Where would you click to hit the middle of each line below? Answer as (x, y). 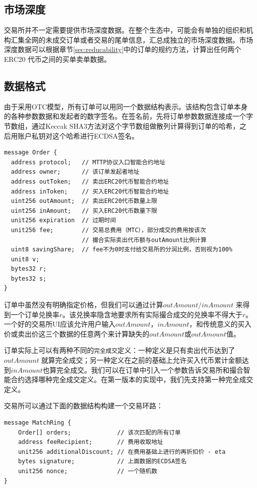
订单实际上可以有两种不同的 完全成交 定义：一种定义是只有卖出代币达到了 (120, 350)
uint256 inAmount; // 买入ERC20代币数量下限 (84, 211)
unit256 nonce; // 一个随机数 (88, 471)
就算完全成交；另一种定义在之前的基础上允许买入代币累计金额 (142, 360)
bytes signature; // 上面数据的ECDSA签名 (102, 462)
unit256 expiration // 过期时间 (64, 220)
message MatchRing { (38, 423)
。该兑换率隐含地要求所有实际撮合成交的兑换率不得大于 (152, 314)
